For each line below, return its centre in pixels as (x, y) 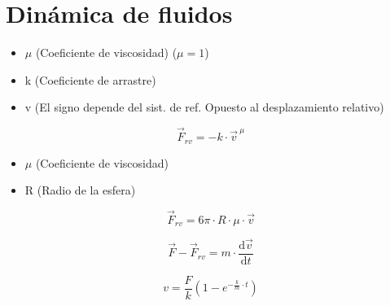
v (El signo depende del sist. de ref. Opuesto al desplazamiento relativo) (204, 107)
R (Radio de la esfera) (80, 190)
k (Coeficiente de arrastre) (90, 79)
